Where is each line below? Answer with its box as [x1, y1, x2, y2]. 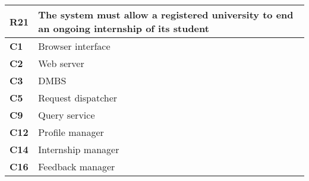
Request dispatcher [38, 91, 118, 104]
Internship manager [38, 142, 119, 156]
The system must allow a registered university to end [38, 8, 294, 21]
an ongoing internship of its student [38, 21, 209, 35]
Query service [38, 108, 95, 122]
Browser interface [38, 39, 111, 53]
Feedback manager [38, 160, 115, 173]
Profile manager [38, 125, 104, 139]
